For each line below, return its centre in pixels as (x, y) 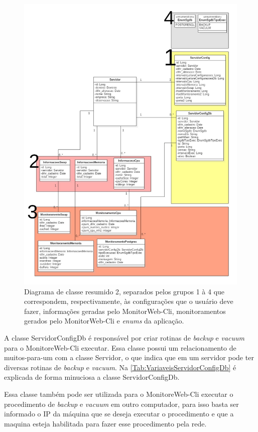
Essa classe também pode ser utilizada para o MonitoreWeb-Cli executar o (119, 394)
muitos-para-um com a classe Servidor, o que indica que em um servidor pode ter (129, 357)
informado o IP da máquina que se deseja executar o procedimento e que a (119, 414)
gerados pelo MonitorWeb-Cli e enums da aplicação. (104, 321)
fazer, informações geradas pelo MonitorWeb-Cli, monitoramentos (125, 311)
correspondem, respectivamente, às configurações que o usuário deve (129, 301)
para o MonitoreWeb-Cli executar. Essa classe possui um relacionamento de (120, 347)
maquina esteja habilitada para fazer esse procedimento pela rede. (105, 423)
